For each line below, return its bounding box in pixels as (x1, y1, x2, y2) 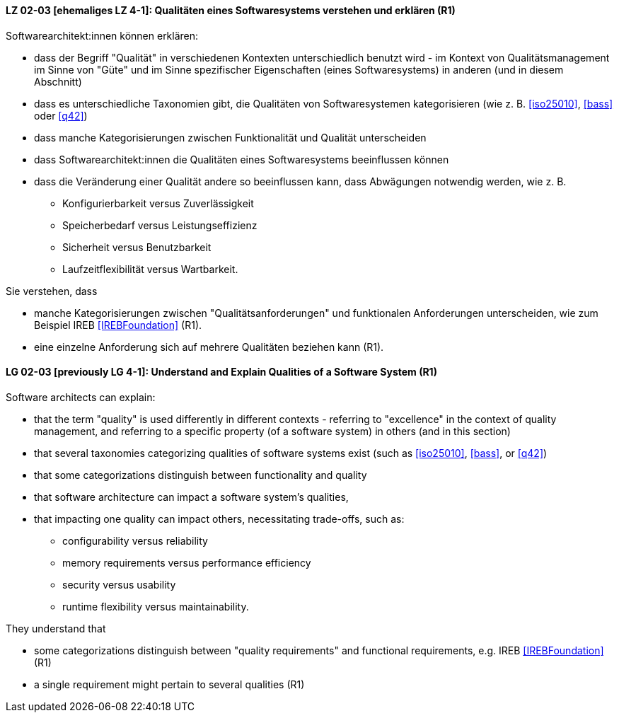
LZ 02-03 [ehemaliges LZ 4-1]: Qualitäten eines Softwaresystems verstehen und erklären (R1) (6, 4, 456, 16)
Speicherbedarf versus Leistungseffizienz (62, 219, 258, 231)
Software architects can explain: (6, 390, 156, 403)
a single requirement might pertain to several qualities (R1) (34, 678, 305, 690)
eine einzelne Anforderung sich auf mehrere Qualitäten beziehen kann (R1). (34, 340, 384, 353)
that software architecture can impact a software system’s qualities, (34, 490, 349, 503)
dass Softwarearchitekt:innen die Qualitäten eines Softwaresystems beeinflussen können (34, 153, 449, 166)
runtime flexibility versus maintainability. (62, 600, 249, 613)
